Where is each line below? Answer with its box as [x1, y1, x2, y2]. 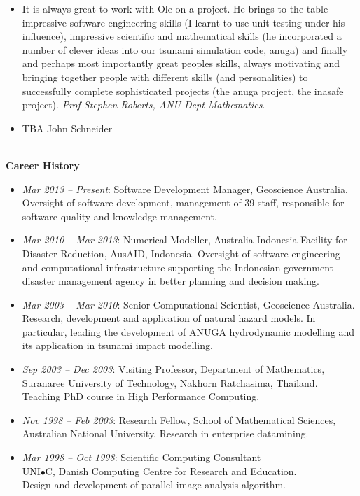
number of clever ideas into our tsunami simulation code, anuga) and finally [22, 42, 348, 57]
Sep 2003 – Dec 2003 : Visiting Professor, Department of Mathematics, [22, 362, 325, 376]
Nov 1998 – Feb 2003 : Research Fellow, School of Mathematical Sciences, [22, 412, 336, 427]
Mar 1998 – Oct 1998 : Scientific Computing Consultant [22, 450, 261, 465]
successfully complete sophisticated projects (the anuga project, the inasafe [22, 83, 344, 98]
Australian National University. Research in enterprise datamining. [22, 426, 309, 441]
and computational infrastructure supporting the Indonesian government [22, 260, 334, 274]
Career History [6, 157, 80, 172]
